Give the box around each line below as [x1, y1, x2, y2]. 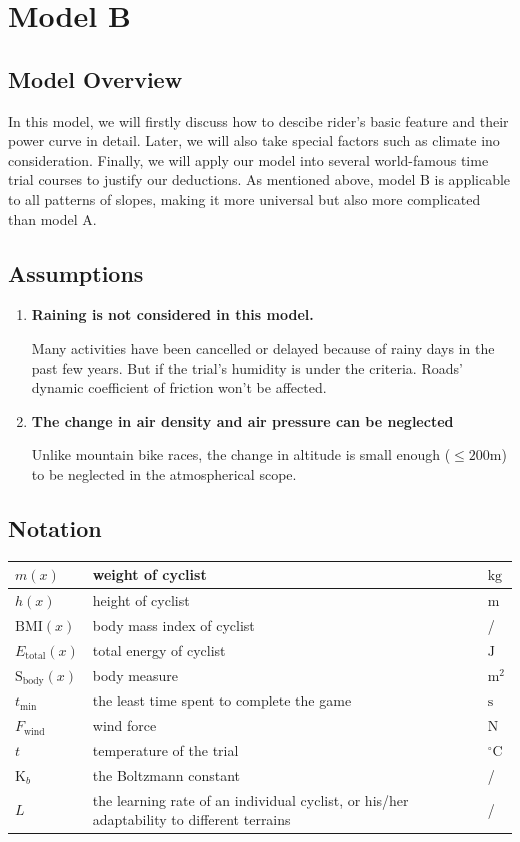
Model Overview [8, 63, 183, 94]
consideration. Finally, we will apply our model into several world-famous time [8, 149, 489, 170]
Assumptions [8, 257, 144, 288]
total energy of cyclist [92, 639, 226, 660]
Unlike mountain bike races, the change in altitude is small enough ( [31, 444, 451, 465]
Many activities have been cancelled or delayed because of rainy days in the [31, 337, 495, 358]
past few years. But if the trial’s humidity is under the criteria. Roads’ [31, 357, 463, 378]
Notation [8, 512, 102, 543]
